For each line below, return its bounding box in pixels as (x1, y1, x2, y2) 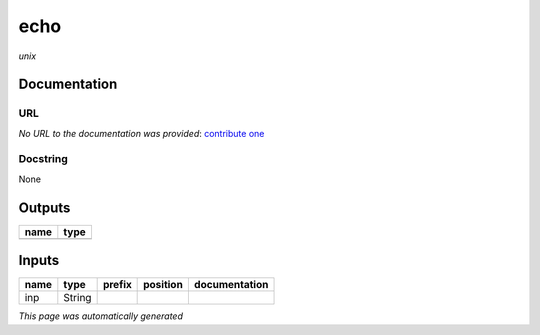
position (143, 278, 184, 292)
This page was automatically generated (18, 310, 184, 322)
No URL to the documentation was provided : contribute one (18, 127, 265, 139)
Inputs (18, 252, 60, 269)
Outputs (18, 199, 71, 216)
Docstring (18, 152, 69, 166)
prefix (102, 278, 132, 292)
